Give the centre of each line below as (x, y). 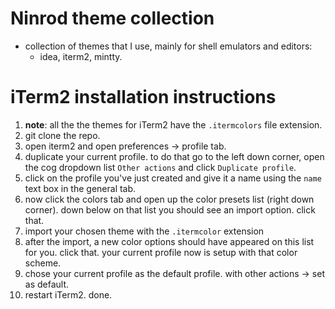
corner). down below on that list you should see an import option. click (170, 209)
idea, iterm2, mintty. (81, 56)
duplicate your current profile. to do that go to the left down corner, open (174, 156)
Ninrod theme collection (112, 18)
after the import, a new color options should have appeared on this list (169, 241)
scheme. (43, 263)
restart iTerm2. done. (68, 294)
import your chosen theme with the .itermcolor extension (144, 231)
